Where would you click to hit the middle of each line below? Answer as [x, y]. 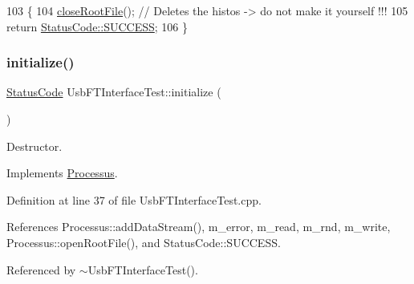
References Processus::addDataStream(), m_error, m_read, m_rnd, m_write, [199, 227]
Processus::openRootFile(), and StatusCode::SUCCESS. [144, 242]
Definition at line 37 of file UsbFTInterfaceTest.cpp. [134, 199]
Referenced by [41, 269]
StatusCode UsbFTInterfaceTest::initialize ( [114, 92]
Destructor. [34, 146]
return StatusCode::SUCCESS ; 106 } [97, 26]
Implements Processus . [62, 173]
